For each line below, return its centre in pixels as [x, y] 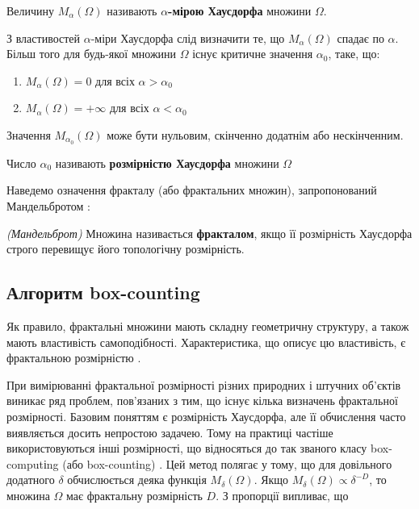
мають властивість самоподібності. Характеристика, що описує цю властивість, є [206, 342]
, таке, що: [354, 54]
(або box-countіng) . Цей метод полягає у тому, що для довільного [227, 463]
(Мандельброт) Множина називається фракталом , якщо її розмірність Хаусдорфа [209, 233]
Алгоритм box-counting [103, 292]
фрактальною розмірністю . [74, 358]
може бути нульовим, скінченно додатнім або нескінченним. [255, 134]
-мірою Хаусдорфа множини [240, 10]
